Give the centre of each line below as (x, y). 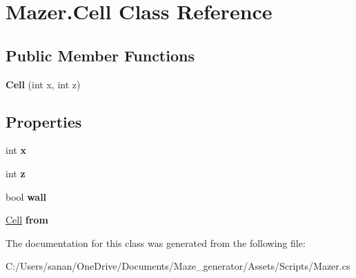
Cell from (27, 220)
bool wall (26, 196)
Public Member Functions (100, 55)
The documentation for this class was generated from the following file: (156, 242)
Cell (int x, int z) (43, 84)
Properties (44, 121)
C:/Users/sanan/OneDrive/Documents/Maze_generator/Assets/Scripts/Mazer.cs (178, 266)
